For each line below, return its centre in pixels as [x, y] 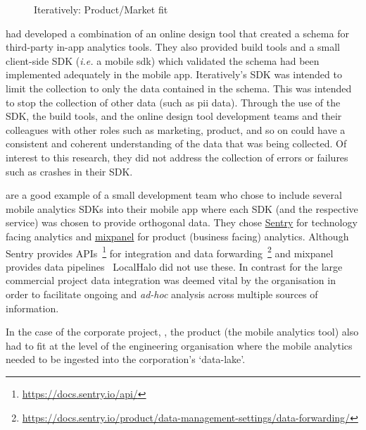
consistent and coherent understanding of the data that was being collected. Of [176, 143]
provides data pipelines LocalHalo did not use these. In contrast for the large [174, 266]
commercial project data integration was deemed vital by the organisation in [171, 280]
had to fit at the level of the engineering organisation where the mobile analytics [179, 345]
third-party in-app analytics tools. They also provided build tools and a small [173, 47]
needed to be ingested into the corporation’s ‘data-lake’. [126, 359]
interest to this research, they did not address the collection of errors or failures [177, 157]
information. [32, 308]
